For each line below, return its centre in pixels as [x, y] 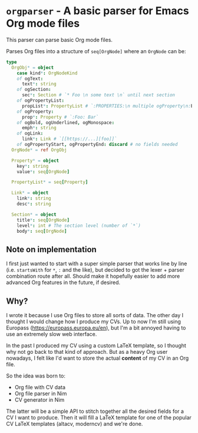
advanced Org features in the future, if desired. [63, 282]
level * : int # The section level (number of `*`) [79, 226]
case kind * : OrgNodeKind [47, 73]
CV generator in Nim [39, 400]
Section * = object [34, 214]
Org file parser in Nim [41, 393]
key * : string [33, 166]
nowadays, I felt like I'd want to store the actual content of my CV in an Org [98, 358]
